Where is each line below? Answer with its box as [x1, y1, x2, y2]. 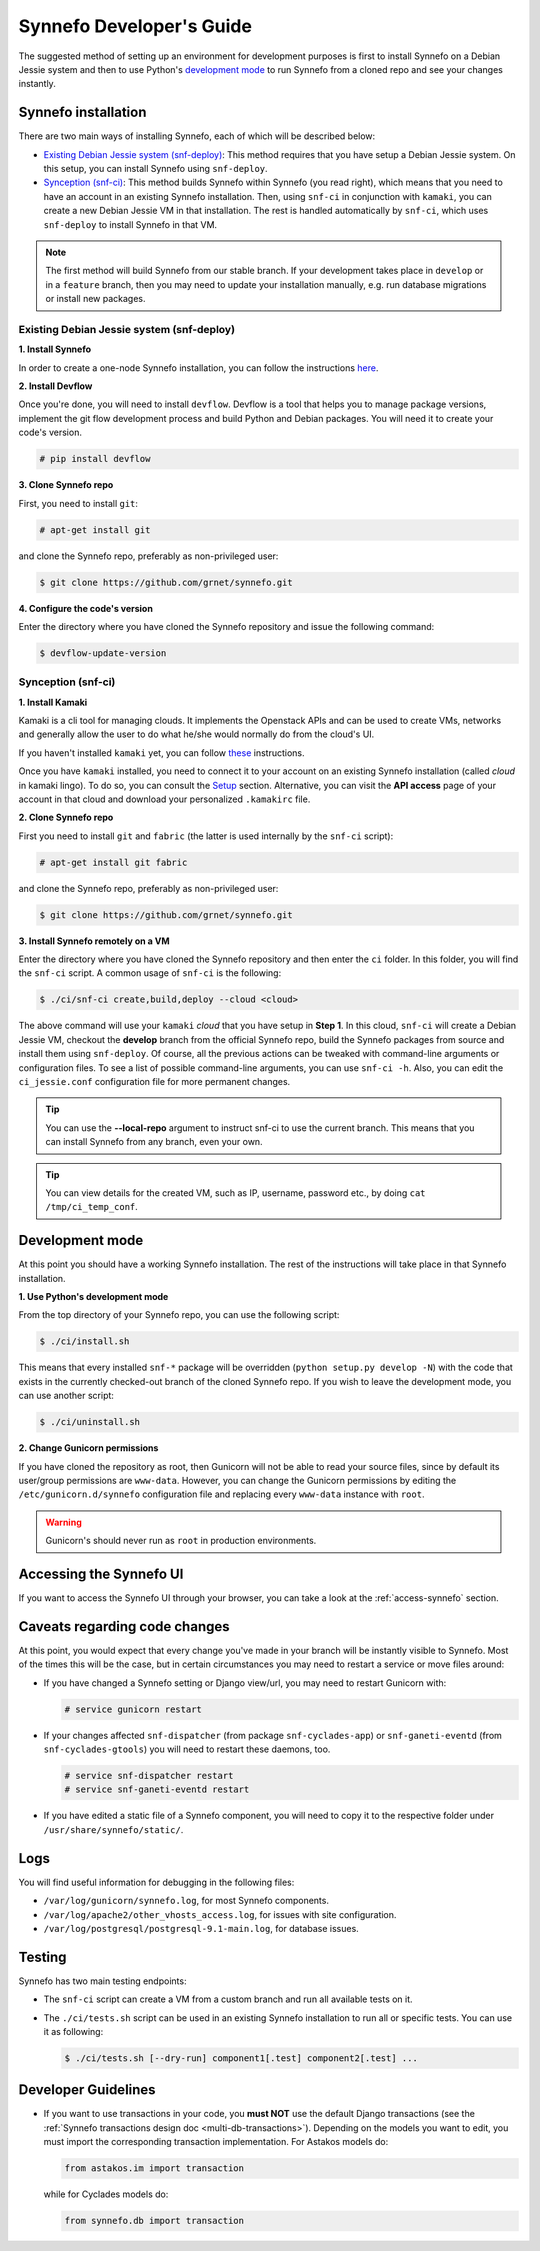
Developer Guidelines [18, 2081, 156, 2099]
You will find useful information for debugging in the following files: [18, 1876, 295, 1888]
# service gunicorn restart [64, 1703, 202, 1715]
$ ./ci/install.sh [39, 1336, 130, 1347]
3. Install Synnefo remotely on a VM [18, 935, 170, 947]
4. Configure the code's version [18, 602, 154, 614]
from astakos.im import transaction [64, 2163, 245, 2174]
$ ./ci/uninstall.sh [39, 1416, 140, 1428]
